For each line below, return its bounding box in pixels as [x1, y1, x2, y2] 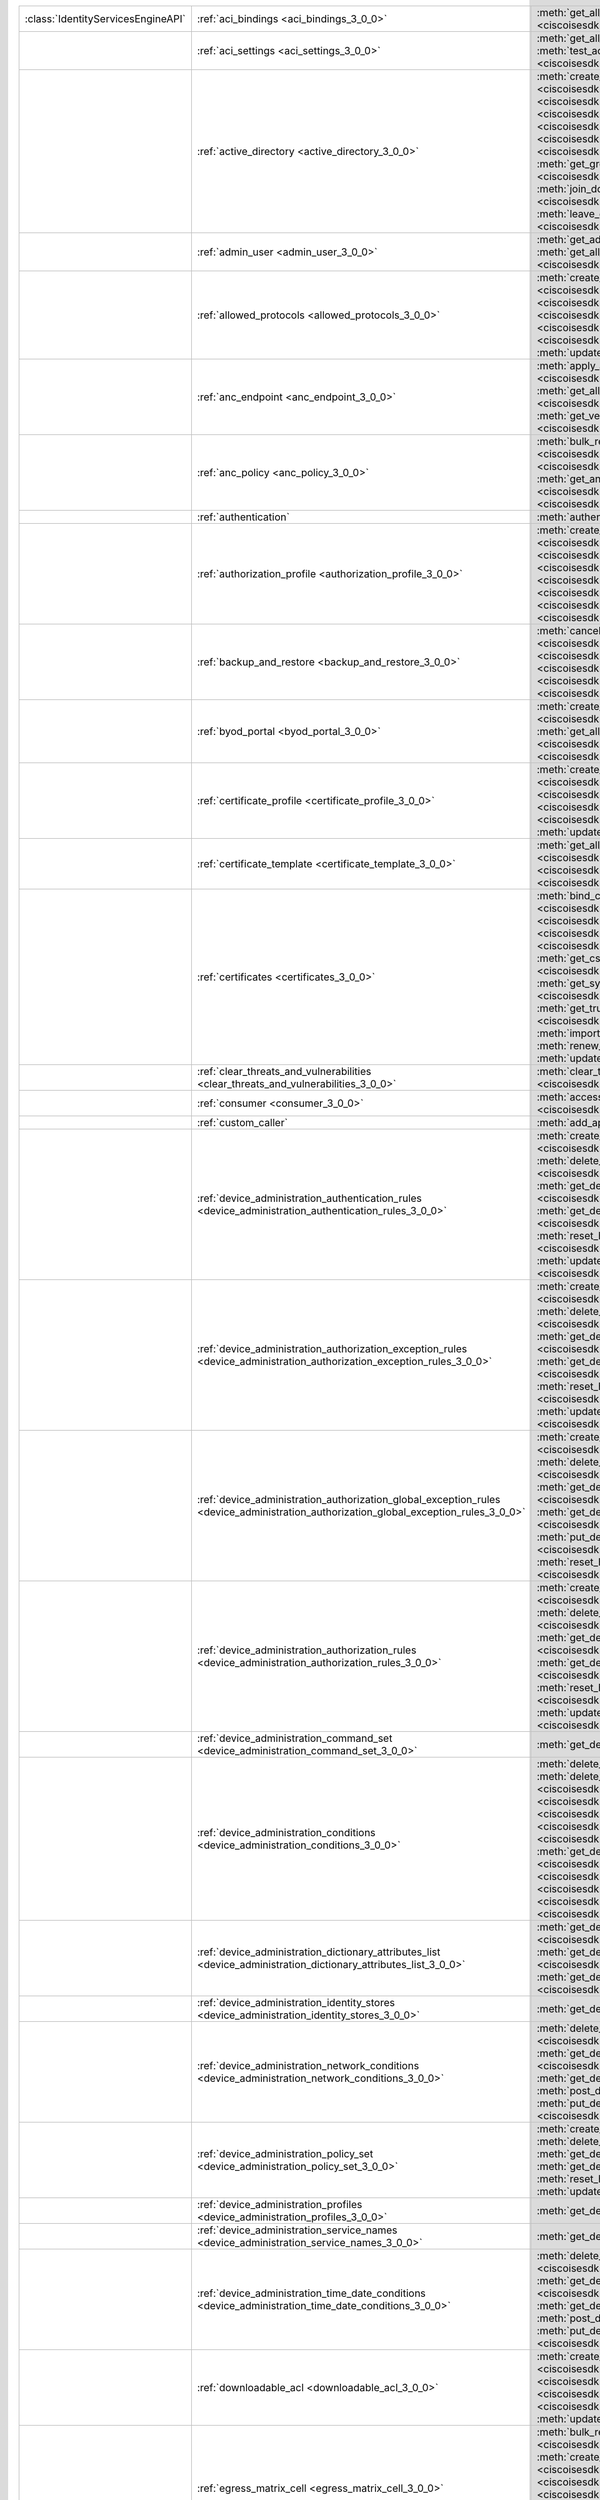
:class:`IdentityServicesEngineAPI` [24, 12, 186, 25]
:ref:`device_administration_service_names [196, 2223, 398, 2237]
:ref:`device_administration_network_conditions [196, 2059, 420, 2072]
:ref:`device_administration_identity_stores [196, 1996, 395, 2009]
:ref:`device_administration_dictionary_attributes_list [196, 1945, 441, 1959]
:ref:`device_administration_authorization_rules [196, 1643, 417, 1657]
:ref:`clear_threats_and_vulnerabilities [196, 1065, 372, 1078]
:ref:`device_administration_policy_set [196, 2147, 374, 2160]
